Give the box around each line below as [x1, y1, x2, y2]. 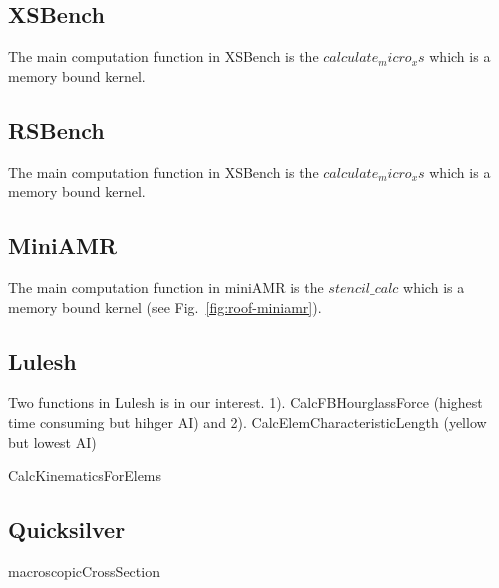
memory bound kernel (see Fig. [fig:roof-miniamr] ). [8, 296, 322, 317]
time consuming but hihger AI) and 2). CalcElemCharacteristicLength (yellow [8, 411, 487, 432]
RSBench [8, 114, 105, 145]
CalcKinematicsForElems [8, 465, 162, 486]
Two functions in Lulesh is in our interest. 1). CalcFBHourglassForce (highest [8, 392, 483, 413]
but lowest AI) [8, 431, 97, 452]
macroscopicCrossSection [8, 560, 160, 581]
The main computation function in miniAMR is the [8, 276, 324, 297]
